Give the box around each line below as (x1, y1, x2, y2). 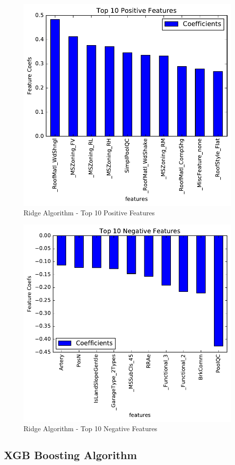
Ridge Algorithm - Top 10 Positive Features (23, 207, 155, 218)
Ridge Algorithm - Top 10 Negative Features (23, 423, 158, 434)
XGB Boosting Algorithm (4, 447, 137, 463)
